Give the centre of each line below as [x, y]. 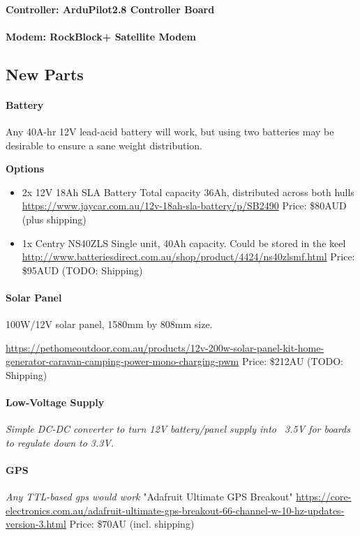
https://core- [324, 497]
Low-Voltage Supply [55, 402]
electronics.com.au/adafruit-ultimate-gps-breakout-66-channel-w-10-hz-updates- [175, 510]
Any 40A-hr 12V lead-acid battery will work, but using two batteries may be [170, 131]
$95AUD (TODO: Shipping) [82, 270]
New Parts [45, 74]
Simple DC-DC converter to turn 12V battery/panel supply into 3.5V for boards [178, 429]
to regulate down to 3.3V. [60, 442]
